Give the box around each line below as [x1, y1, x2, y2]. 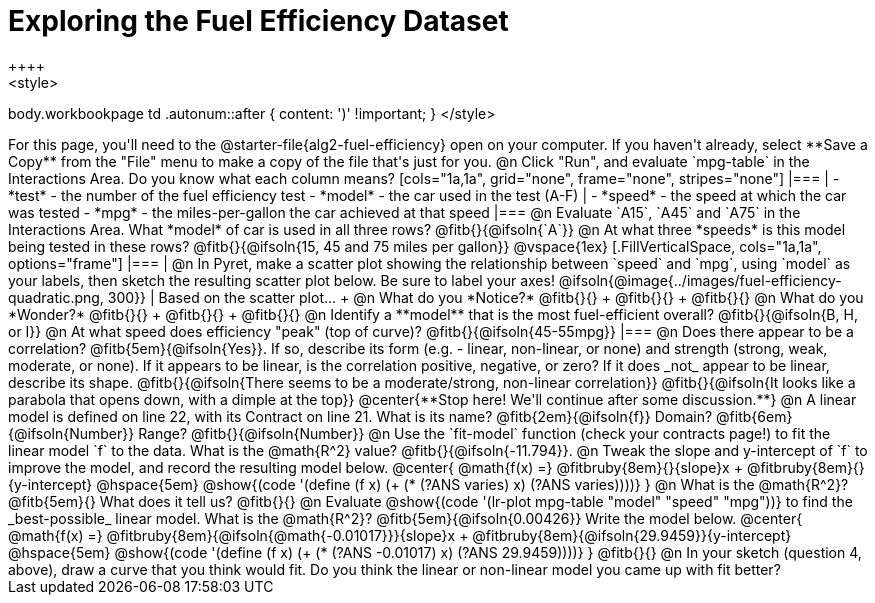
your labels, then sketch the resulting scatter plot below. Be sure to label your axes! [8, 271, 555, 289]
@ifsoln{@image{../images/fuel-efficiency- [558, 271, 842, 289]
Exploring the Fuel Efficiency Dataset [8, 4, 509, 38]
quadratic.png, [8, 288, 104, 306]
